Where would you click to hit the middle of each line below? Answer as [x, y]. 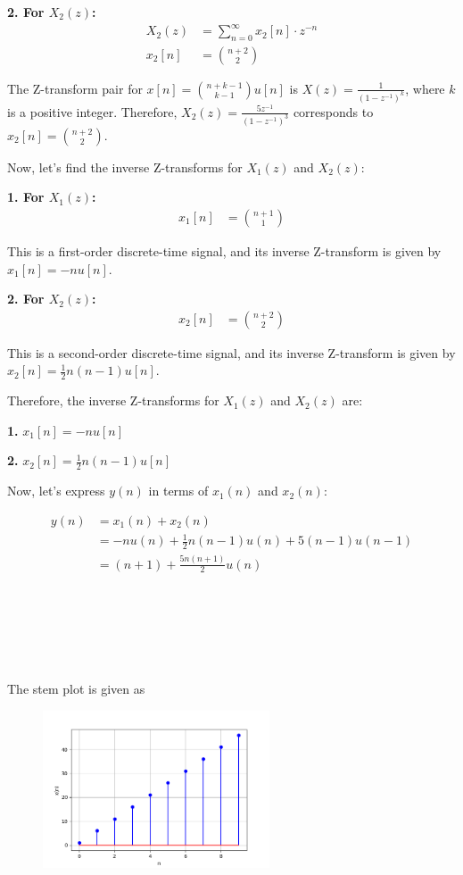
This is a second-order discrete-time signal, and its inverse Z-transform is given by [231, 352]
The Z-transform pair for [75, 88]
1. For [26, 197]
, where [425, 88]
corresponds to [333, 111]
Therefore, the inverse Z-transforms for [113, 400]
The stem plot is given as [76, 688]
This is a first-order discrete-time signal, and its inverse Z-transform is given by [224, 250]
